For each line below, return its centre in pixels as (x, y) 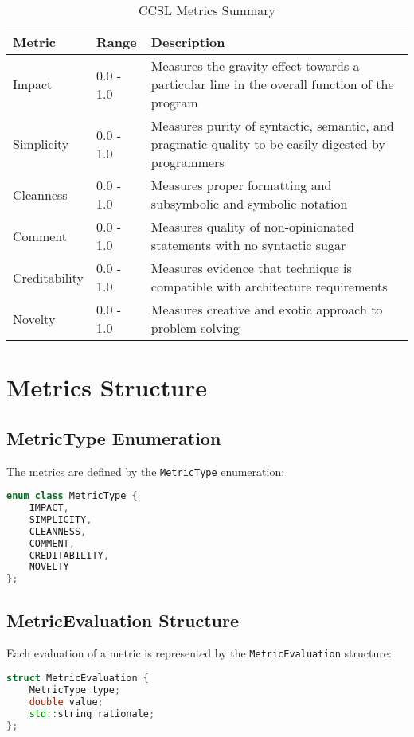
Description (188, 42)
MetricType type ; (75, 690)
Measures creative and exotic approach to (267, 309)
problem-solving (195, 328)
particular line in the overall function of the (272, 84)
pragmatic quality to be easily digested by (268, 144)
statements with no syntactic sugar (248, 245)
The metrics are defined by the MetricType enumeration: (146, 471)
